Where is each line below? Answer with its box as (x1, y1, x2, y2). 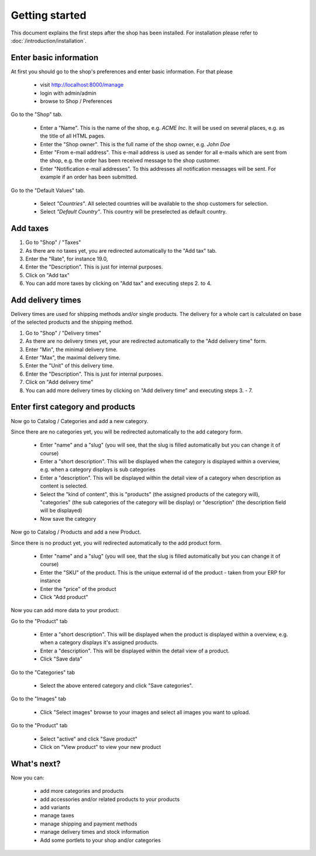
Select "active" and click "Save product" (40, 735, 138, 742)
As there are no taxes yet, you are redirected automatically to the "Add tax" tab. (25, 247, 217, 254)
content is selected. (40, 483, 88, 490)
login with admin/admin (40, 90, 97, 97)
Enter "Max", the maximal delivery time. (25, 354, 121, 361)
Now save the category (40, 515, 97, 522)
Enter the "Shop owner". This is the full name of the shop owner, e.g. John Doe (40, 140, 231, 147)
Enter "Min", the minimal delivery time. (25, 346, 118, 353)
